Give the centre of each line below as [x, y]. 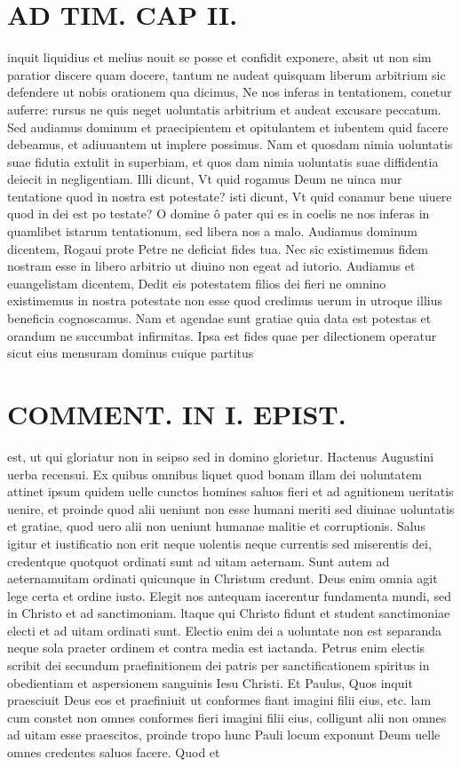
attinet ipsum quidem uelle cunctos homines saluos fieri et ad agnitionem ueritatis [230, 491]
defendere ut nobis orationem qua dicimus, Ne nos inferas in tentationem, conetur [230, 92]
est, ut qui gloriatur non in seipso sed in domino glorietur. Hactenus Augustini [221, 456]
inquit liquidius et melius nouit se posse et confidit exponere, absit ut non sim [219, 57]
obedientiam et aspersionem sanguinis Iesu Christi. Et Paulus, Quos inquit [210, 682]
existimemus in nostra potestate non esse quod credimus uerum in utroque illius [225, 300]
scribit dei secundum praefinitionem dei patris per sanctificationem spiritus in [219, 665]
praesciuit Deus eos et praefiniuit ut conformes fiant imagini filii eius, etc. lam [219, 700]
